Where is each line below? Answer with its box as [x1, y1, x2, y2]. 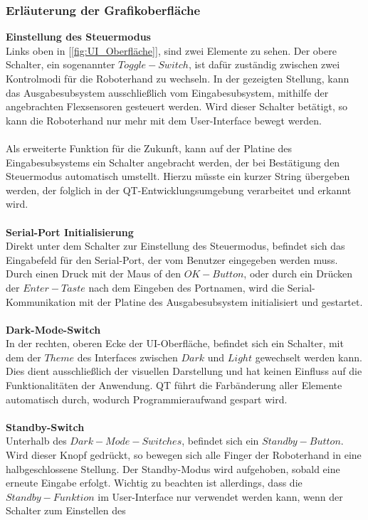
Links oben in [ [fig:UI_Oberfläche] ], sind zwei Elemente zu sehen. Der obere [6, 43, 337, 58]
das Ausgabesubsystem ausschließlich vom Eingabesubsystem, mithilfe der [6, 85, 329, 100]
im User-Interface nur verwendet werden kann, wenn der [98, 489, 343, 504]
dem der [6, 349, 41, 364]
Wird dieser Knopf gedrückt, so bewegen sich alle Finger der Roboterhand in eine [6, 447, 362, 462]
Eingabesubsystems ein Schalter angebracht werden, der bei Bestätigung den [6, 154, 340, 169]
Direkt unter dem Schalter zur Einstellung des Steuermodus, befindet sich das [6, 238, 345, 253]
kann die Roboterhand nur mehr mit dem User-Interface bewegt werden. [6, 112, 322, 127]
